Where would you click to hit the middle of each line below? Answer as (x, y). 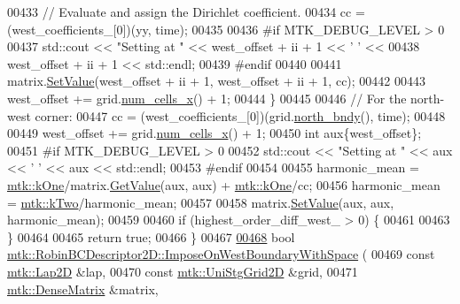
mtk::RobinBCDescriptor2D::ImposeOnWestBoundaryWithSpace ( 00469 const (221, 254)
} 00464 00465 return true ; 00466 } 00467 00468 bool (151, 236)
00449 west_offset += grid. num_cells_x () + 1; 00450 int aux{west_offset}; (214, 133)
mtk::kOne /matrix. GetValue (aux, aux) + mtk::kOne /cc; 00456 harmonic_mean (224, 184)
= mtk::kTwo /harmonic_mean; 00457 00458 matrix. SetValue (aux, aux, (201, 202)
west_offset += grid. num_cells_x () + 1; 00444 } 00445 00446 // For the (207, 98)
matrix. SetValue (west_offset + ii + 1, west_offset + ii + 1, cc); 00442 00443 (217, 81)
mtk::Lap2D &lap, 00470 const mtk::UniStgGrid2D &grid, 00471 (183, 271)
